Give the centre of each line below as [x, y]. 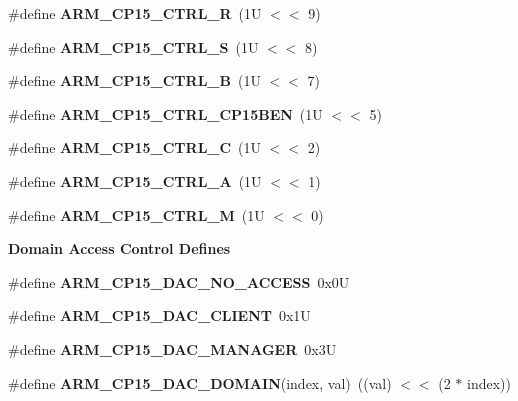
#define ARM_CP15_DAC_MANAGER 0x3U [172, 348]
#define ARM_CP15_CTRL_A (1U [135, 180]
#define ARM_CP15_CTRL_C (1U [135, 147]
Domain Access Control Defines [119, 248]
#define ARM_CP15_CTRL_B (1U [134, 80]
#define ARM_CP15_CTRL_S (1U [133, 46]
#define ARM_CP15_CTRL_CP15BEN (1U [165, 113]
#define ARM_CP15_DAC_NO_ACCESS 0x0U [179, 281]
